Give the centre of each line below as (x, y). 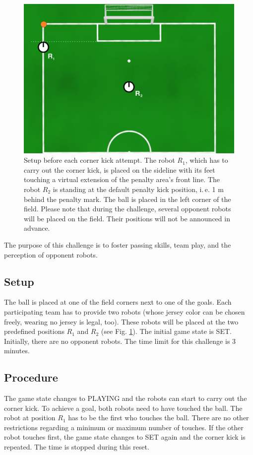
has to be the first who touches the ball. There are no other (158, 418)
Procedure (31, 377)
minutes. (17, 351)
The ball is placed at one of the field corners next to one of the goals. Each (118, 302)
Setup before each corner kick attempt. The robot (99, 160)
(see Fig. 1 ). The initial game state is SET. (166, 331)
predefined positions (34, 331)
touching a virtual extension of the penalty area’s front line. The (122, 179)
